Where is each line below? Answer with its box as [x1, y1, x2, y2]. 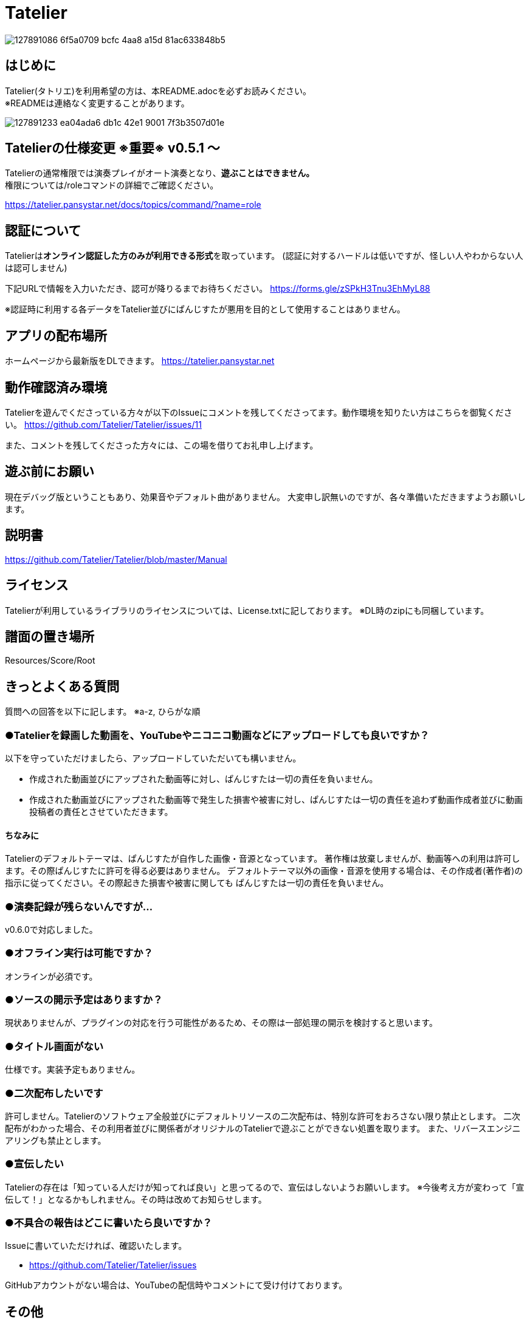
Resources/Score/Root [5, 655, 95, 666]
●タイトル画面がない [5, 1040, 104, 1053]
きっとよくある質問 [5, 678, 120, 694]
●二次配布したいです [5, 1087, 103, 1099]
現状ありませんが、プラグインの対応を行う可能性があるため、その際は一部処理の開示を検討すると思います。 [5, 1017, 438, 1028]
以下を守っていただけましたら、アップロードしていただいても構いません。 [5, 752, 301, 763]
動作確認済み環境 [5, 379, 107, 395]
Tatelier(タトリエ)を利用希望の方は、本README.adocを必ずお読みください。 [5, 85, 312, 96]
